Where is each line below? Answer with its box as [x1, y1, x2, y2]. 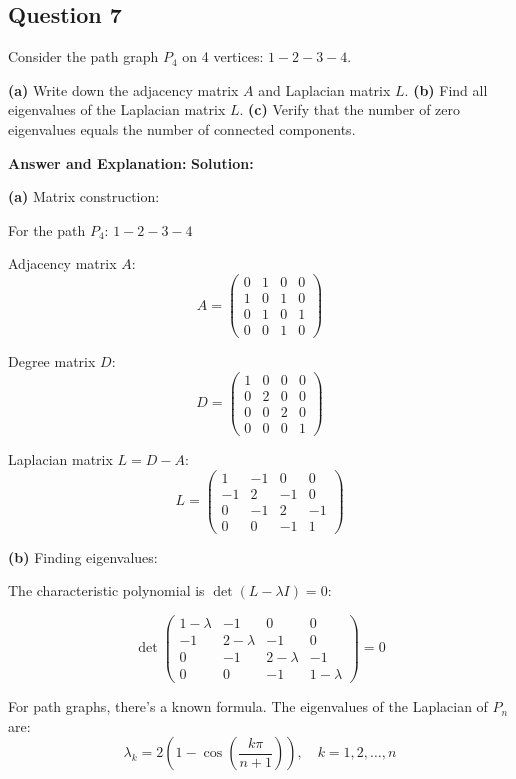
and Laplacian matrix [258, 79, 391, 100]
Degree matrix [8, 351, 96, 372]
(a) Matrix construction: [8, 186, 160, 207]
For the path [8, 219, 86, 240]
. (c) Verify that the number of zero [239, 99, 460, 120]
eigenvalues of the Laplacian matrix [8, 99, 226, 120]
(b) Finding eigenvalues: [8, 546, 158, 567]
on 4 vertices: [182, 46, 264, 67]
